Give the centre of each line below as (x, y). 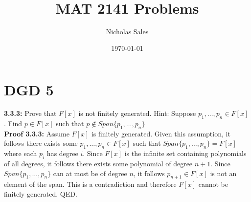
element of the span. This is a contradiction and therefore (90, 184)
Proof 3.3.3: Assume (37, 133)
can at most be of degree (90, 173)
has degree (62, 153)
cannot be (213, 184)
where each (21, 153)
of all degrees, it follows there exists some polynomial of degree (98, 164)
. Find (13, 123)
